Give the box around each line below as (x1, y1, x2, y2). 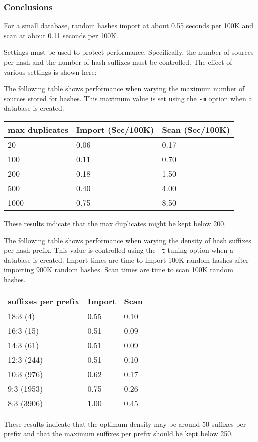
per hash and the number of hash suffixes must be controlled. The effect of (4, 57, 232, 67)
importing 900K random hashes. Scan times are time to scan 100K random (4, 264, 233, 275)
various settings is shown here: (4, 66, 97, 77)
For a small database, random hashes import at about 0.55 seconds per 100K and (4, 20, 253, 31)
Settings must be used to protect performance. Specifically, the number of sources (4, 47, 254, 57)
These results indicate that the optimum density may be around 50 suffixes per (4, 418, 246, 429)
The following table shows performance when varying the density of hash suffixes (4, 235, 251, 245)
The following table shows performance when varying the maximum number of (4, 83, 245, 94)
